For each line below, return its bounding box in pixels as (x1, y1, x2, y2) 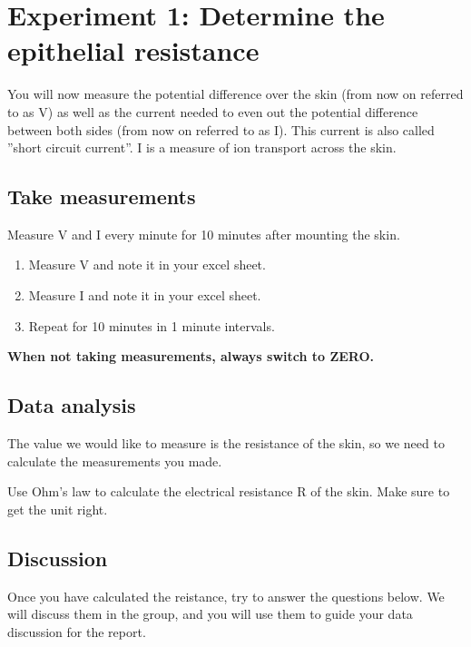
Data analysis (7, 391, 136, 419)
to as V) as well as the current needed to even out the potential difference (7, 102, 418, 121)
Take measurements (7, 182, 196, 211)
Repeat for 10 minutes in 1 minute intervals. (28, 316, 275, 335)
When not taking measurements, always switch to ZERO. (7, 347, 375, 366)
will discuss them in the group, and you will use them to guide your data (7, 604, 413, 623)
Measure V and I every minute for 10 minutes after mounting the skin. (7, 224, 400, 243)
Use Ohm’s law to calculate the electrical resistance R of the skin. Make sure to (7, 482, 450, 501)
